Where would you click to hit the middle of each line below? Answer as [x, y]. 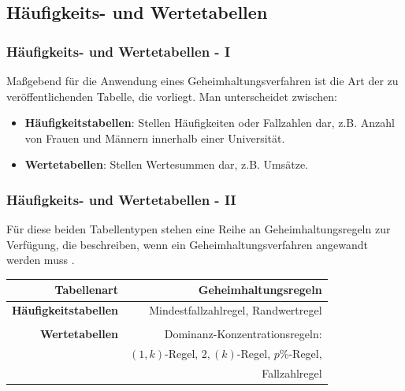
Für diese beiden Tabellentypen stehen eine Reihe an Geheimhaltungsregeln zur [199, 229]
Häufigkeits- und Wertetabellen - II [121, 199]
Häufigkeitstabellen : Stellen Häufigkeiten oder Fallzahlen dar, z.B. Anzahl [210, 123]
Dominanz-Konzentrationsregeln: [243, 334]
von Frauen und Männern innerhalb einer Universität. [155, 138]
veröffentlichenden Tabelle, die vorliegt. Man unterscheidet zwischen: [172, 96]
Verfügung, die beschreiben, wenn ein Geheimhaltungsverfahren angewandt [187, 244]
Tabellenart [86, 290]
